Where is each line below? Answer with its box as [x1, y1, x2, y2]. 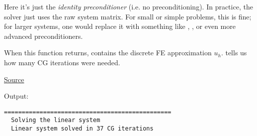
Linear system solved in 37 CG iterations [11, 125, 154, 133]
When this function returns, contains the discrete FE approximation [4, 47, 212, 58]
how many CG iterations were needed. [4, 57, 120, 67]
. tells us [221, 47, 247, 58]
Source [4, 74, 24, 84]
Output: [4, 91, 29, 101]
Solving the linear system [11, 117, 100, 124]
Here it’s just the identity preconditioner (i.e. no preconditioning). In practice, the [4, 1, 253, 11]
